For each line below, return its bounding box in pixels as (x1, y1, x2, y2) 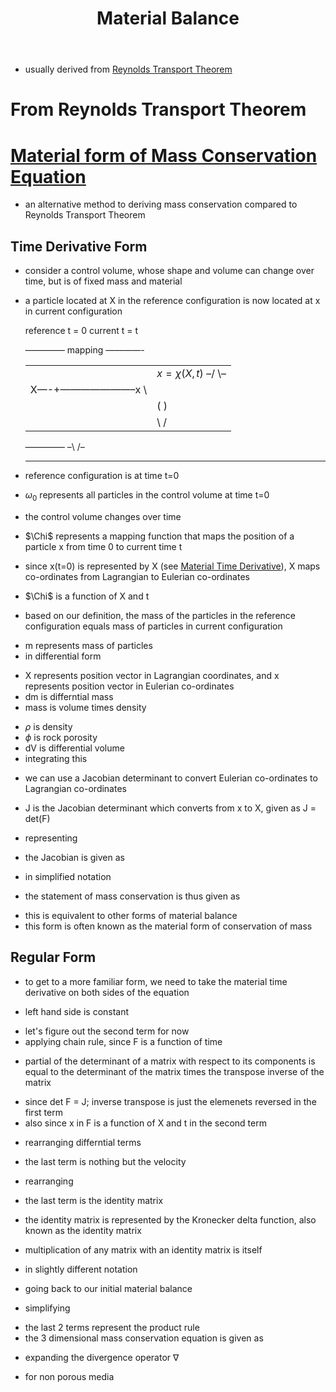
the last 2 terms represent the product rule (24, 1321, 200, 1333)
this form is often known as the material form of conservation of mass (24, 920, 313, 932)
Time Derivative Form (10, 238, 148, 255)
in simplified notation (24, 870, 112, 882)
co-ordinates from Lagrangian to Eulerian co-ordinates (24, 570, 250, 582)
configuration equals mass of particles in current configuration (24, 620, 283, 632)
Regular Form (10, 949, 97, 966)
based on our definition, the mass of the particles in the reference (24, 609, 296, 621)
